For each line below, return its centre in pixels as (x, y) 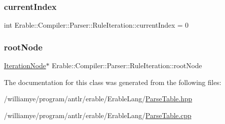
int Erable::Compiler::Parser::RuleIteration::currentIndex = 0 (96, 25)
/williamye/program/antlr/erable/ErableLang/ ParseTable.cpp (98, 115)
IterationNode (25, 65)
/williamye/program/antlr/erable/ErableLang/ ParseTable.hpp (98, 99)
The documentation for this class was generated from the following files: (113, 82)
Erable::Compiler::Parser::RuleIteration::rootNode (127, 65)
